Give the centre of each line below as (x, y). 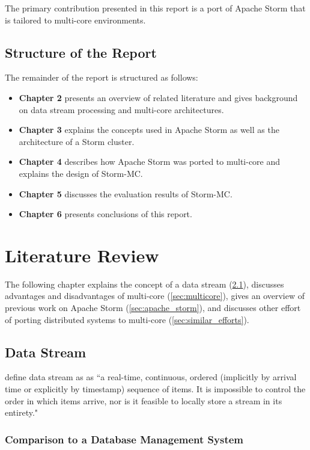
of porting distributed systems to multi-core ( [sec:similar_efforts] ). (127, 319)
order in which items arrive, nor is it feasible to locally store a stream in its (144, 400)
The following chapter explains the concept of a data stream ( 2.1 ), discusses (144, 284)
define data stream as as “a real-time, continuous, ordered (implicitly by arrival (151, 377)
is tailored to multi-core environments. (75, 20)
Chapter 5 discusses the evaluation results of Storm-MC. (126, 193)
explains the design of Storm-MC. (81, 173)
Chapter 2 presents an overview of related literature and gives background (158, 97)
